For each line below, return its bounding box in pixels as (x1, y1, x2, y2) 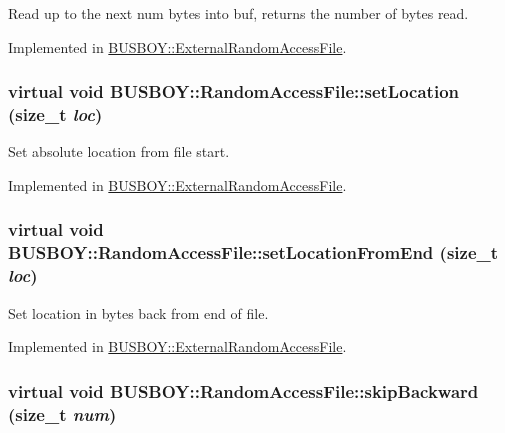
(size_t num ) (8, 401, 117, 426)
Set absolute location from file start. (8, 141, 230, 162)
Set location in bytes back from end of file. (8, 302, 269, 323)
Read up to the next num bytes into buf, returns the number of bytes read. (8, 3, 469, 23)
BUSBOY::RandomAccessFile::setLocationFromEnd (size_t (8, 240, 499, 265)
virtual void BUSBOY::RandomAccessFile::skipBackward (8, 378, 479, 403)
